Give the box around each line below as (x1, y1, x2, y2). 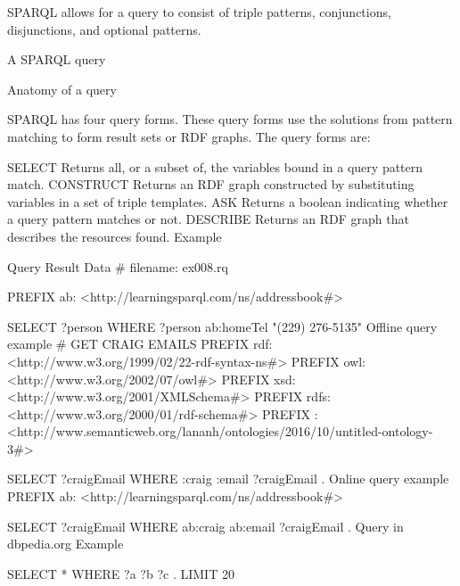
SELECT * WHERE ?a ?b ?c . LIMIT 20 (7, 564, 234, 582)
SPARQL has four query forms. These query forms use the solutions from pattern (7, 110, 453, 128)
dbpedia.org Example (7, 534, 124, 553)
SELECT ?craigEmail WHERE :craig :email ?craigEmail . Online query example (7, 469, 449, 488)
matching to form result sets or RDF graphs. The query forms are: (7, 127, 371, 145)
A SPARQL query (7, 50, 106, 69)
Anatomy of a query (7, 79, 117, 98)
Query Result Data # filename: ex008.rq (7, 257, 228, 276)
